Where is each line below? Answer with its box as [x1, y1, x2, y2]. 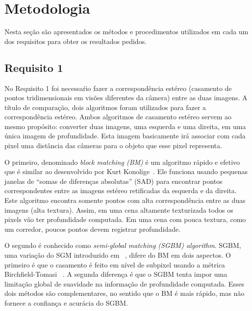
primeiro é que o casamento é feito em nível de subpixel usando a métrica [4, 259, 225, 269]
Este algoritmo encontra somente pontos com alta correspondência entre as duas [4, 195, 246, 205]
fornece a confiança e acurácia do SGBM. [4, 297, 128, 308]
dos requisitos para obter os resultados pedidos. [4, 36, 147, 46]
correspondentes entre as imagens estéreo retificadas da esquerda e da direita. [4, 185, 237, 196]
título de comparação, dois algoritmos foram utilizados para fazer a [4, 102, 206, 112]
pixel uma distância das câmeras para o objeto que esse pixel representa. [4, 140, 222, 151]
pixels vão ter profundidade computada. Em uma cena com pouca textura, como [4, 214, 246, 224]
